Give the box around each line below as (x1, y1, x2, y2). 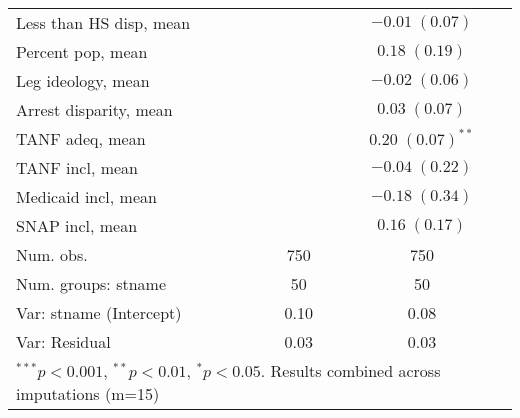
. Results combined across (260, 359, 441, 382)
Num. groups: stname (16, 272, 167, 295)
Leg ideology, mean (16, 69, 150, 92)
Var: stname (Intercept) (16, 301, 182, 324)
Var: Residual (16, 330, 111, 353)
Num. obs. (16, 243, 88, 266)
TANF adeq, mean (16, 127, 146, 150)
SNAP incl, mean (16, 214, 138, 237)
